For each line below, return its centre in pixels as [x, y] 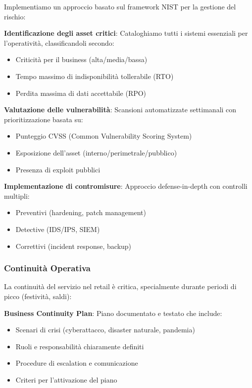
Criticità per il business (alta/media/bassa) [81, 59]
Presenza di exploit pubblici [58, 169]
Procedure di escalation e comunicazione [77, 363]
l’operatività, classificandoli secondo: [59, 42]
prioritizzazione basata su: [44, 119]
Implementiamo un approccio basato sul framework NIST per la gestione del [120, 6]
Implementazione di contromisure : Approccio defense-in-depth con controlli [126, 186]
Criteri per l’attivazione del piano [66, 379]
